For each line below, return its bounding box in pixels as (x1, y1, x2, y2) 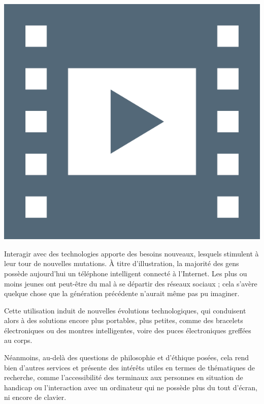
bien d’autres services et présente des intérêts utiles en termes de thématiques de (4, 362, 255, 372)
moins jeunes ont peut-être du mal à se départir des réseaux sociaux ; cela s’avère (4, 278, 257, 288)
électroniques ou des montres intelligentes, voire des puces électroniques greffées (4, 325, 251, 335)
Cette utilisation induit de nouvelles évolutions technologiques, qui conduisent (4, 305, 246, 315)
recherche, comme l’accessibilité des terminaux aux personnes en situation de (4, 372, 243, 383)
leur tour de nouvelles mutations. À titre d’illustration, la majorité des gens (4, 258, 239, 269)
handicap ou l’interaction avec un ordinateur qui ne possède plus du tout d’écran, (4, 382, 257, 392)
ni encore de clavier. (4, 392, 67, 402)
